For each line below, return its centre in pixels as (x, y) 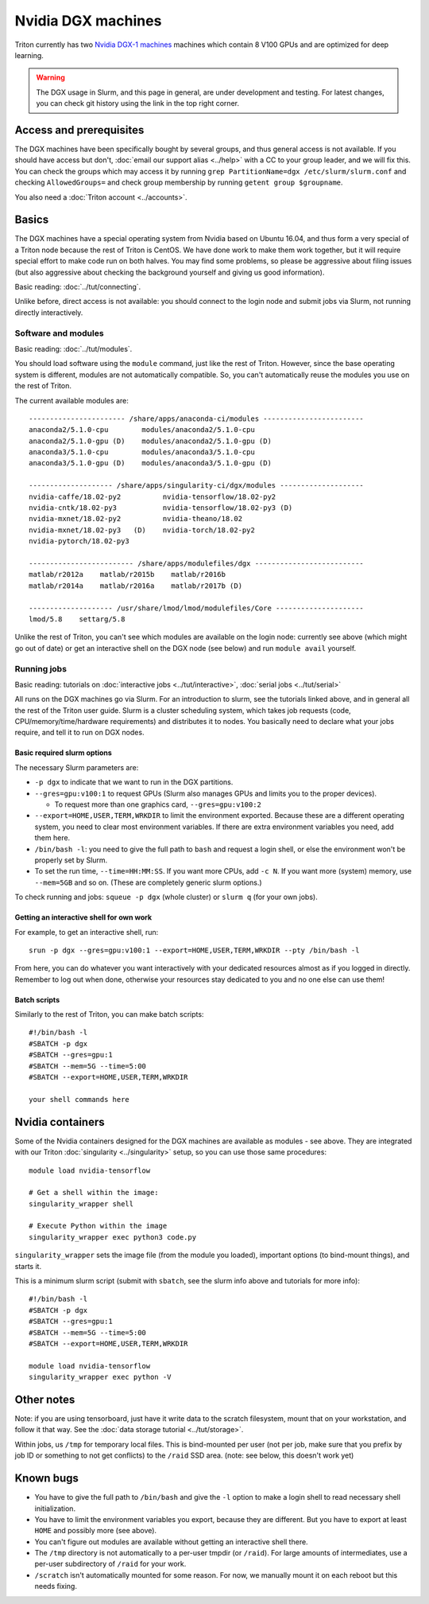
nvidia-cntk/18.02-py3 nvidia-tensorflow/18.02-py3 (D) (161, 508)
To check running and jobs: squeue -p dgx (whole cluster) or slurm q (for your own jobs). (166, 897)
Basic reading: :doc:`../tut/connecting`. (78, 287)
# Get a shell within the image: (94, 1193)
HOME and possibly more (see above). (96, 1531)
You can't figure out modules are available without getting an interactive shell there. (172, 1542)
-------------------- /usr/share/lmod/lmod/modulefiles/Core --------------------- (197, 608)
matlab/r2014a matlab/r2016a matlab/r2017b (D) (135, 586)
